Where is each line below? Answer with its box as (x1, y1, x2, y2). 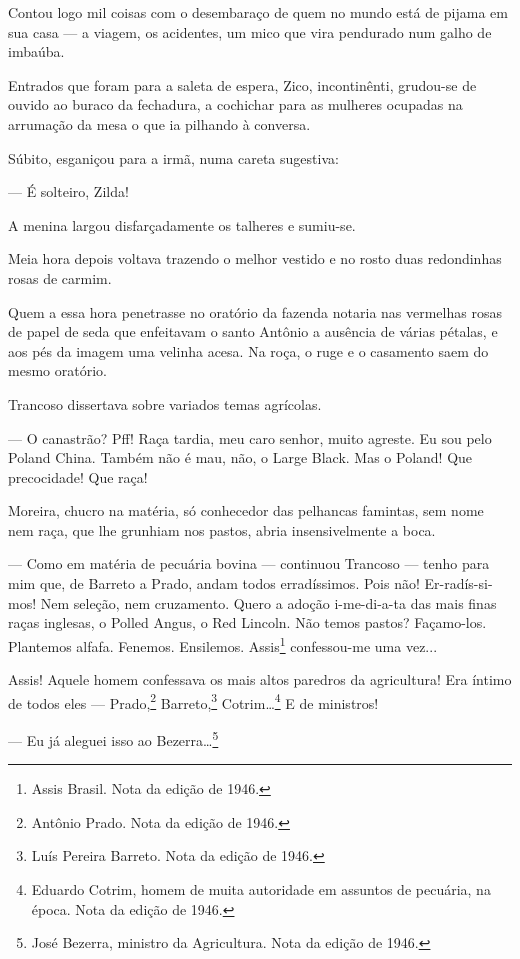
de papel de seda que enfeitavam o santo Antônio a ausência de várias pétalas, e (8, 321, 498, 342)
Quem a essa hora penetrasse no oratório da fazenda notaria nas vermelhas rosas (8, 301, 502, 322)
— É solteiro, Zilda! (8, 181, 129, 202)
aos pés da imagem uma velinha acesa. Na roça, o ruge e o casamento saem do (8, 340, 489, 361)
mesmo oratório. (8, 360, 107, 381)
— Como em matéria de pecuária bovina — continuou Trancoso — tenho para (8, 553, 490, 574)
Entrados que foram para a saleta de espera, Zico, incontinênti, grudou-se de (8, 74, 477, 95)
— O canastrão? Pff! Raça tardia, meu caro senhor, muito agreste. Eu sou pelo (8, 427, 492, 448)
